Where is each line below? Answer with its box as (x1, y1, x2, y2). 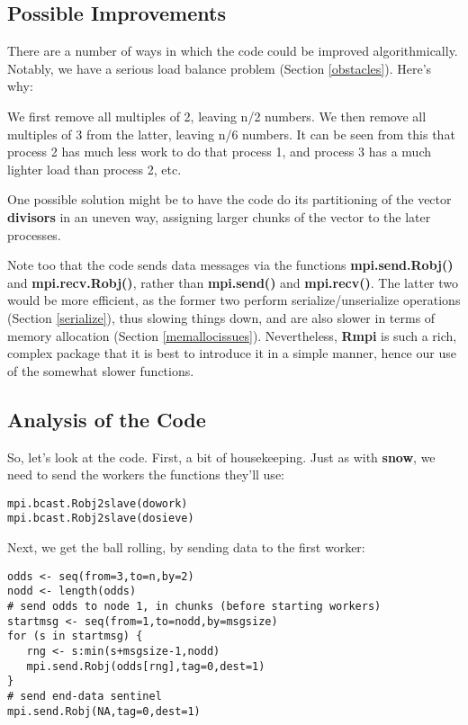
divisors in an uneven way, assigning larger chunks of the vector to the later (7, 207, 431, 226)
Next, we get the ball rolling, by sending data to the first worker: (7, 538, 365, 556)
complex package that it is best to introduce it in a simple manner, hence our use (7, 344, 456, 362)
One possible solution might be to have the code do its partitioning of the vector (7, 190, 452, 209)
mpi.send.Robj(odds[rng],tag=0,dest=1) (26, 659, 265, 673)
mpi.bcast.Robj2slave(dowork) (7, 497, 188, 510)
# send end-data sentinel (7, 689, 162, 703)
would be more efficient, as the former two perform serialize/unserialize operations (7, 291, 461, 309)
